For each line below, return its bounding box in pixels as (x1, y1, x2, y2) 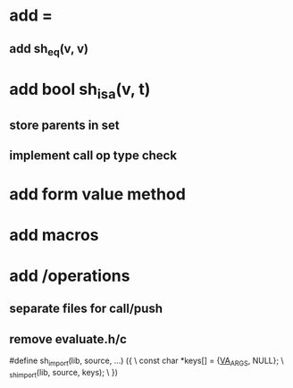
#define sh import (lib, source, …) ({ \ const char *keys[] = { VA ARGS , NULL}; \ (9, 355, 284, 367)
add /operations (9, 266, 130, 286)
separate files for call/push (9, 301, 163, 316)
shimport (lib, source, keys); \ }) (9, 367, 119, 380)
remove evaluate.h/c (9, 332, 128, 347)
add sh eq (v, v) (9, 41, 89, 58)
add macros (9, 224, 100, 245)
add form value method (9, 184, 186, 204)
